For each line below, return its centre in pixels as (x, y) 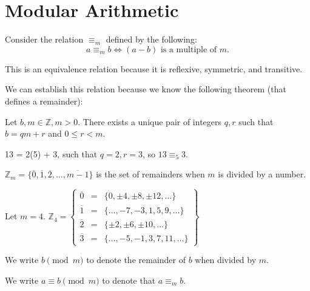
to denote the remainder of (136, 260)
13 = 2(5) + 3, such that (51, 153)
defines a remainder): (44, 101)
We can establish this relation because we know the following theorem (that (146, 89)
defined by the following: (151, 39)
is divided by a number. (262, 174)
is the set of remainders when (150, 174)
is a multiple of (189, 50)
